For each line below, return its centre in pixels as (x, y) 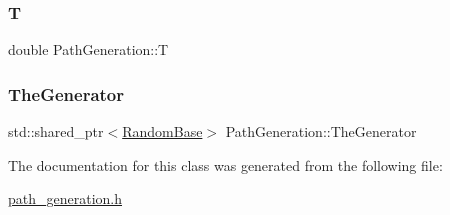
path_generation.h (65, 198)
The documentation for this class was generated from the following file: (225, 164)
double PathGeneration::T (88, 49)
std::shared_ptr (56, 131)
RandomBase (162, 131)
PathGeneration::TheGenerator (321, 131)
